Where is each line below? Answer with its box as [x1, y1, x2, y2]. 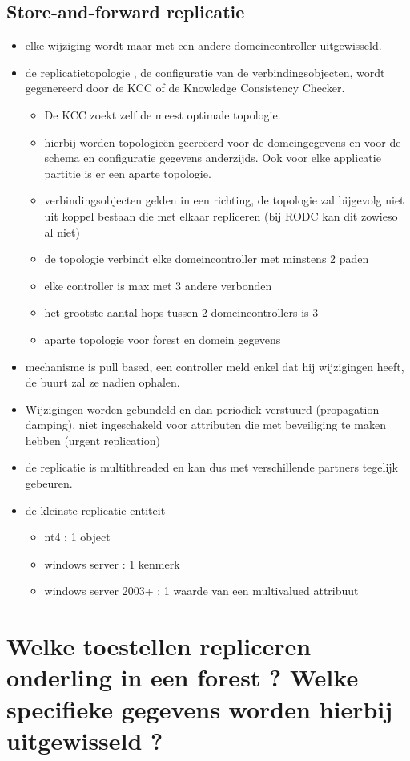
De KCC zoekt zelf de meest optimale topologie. [44, 106, 281, 123]
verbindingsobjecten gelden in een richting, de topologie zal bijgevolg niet [44, 192, 404, 208]
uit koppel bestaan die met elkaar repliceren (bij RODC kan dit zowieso [44, 207, 398, 224]
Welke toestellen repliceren [6, 629, 312, 662]
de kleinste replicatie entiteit [25, 501, 166, 518]
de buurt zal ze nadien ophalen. [25, 374, 180, 391]
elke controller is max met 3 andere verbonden [44, 277, 272, 293]
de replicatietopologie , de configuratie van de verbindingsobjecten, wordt [25, 63, 385, 80]
